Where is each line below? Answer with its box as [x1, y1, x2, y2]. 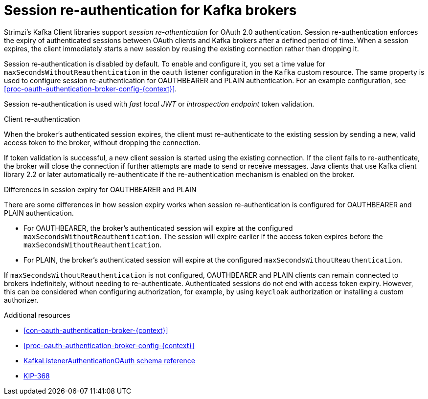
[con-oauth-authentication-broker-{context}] [23, 326, 168, 334]
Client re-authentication [4, 114, 80, 123]
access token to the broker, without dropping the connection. [4, 138, 201, 147]
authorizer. [4, 295, 39, 304]
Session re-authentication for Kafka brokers [4, 2, 297, 19]
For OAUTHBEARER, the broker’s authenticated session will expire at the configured [23, 223, 293, 232]
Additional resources [4, 310, 70, 319]
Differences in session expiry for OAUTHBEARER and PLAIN [4, 185, 197, 194]
